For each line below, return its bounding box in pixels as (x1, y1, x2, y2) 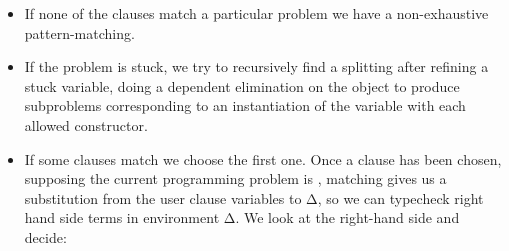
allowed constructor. (24, 114, 148, 135)
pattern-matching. (24, 22, 135, 43)
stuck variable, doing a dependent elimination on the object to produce (24, 75, 460, 96)
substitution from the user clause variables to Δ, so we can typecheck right (24, 187, 484, 208)
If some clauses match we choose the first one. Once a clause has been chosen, (24, 148, 502, 169)
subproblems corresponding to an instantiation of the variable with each (24, 95, 466, 116)
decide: (24, 226, 67, 247)
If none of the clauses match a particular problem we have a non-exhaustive (24, 3, 489, 23)
